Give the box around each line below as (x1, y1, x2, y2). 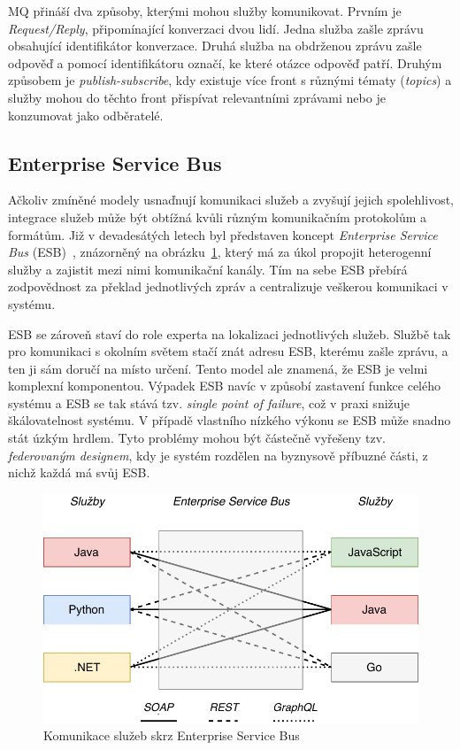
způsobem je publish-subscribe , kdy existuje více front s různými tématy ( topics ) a (8, 71, 452, 89)
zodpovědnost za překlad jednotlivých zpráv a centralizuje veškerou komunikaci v (8, 277, 448, 296)
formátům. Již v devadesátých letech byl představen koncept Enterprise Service (8, 225, 438, 244)
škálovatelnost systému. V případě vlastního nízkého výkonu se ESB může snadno (8, 411, 451, 429)
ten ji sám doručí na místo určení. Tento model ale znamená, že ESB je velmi (8, 359, 428, 377)
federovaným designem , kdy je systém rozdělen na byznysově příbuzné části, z (8, 445, 428, 464)
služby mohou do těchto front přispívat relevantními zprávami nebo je (8, 88, 386, 106)
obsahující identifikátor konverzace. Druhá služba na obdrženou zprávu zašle (8, 36, 422, 55)
